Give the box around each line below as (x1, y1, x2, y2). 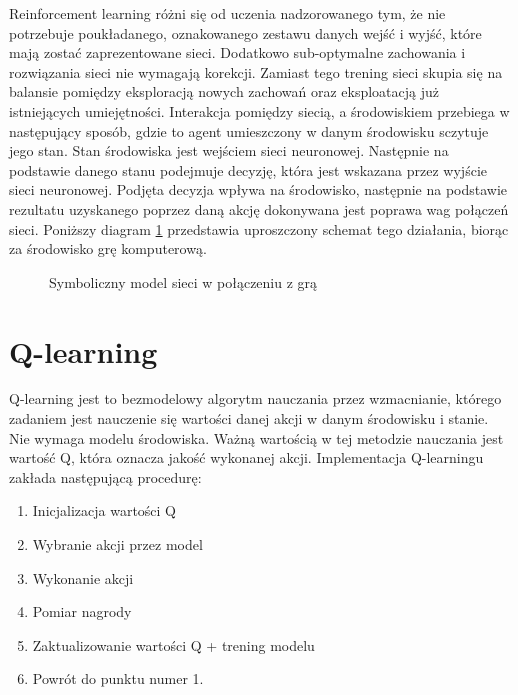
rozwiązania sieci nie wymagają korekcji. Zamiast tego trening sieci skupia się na (9, 61, 503, 82)
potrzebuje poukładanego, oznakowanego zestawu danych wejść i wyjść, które (9, 22, 482, 43)
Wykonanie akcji (32, 567, 134, 588)
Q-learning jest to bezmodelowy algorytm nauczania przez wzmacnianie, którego (9, 388, 502, 409)
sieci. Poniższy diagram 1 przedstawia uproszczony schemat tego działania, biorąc (9, 218, 509, 239)
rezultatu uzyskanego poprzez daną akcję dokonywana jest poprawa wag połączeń (9, 198, 509, 219)
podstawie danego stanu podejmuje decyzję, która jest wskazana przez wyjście (9, 159, 487, 180)
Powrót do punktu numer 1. (32, 668, 204, 689)
